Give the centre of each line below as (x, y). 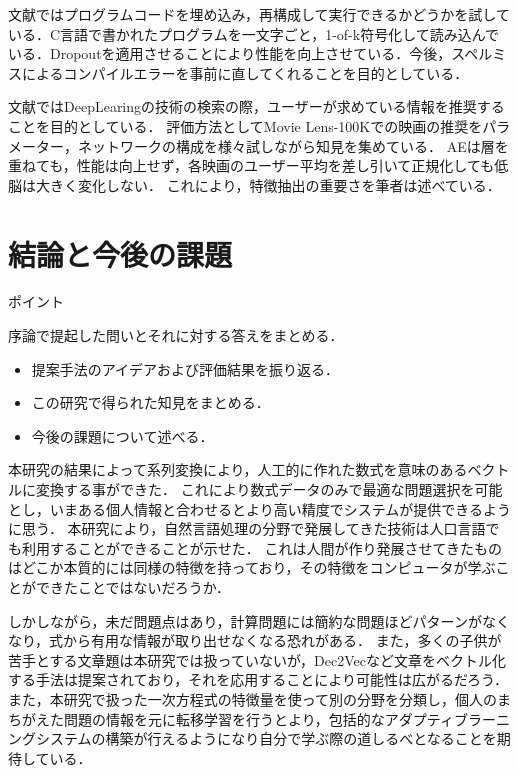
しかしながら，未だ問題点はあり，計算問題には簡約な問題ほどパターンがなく (259, 620)
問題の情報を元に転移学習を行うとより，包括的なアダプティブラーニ (286, 718)
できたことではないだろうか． (133, 587)
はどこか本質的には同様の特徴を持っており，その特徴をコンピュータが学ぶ (252, 567)
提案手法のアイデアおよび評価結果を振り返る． (185, 368)
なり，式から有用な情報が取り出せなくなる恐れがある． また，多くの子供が (255, 640)
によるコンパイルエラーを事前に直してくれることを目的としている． (245, 72)
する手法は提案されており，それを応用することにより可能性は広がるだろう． (258, 679)
